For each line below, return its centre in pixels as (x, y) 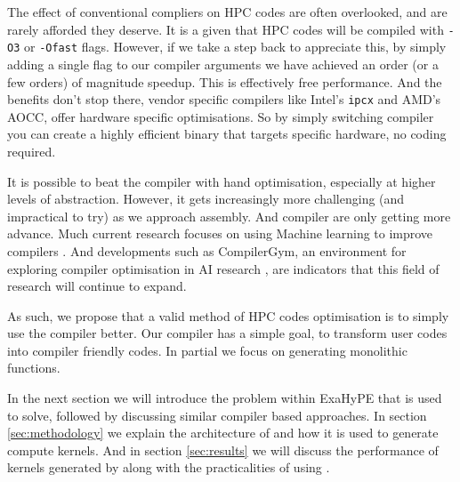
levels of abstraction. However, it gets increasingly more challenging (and (206, 199)
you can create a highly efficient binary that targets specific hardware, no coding (227, 134)
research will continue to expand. (97, 286)
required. (32, 151)
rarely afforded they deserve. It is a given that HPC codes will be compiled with (226, 29)
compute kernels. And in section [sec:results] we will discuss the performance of (223, 450)
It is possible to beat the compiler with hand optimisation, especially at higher (222, 181)
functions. (34, 368)
